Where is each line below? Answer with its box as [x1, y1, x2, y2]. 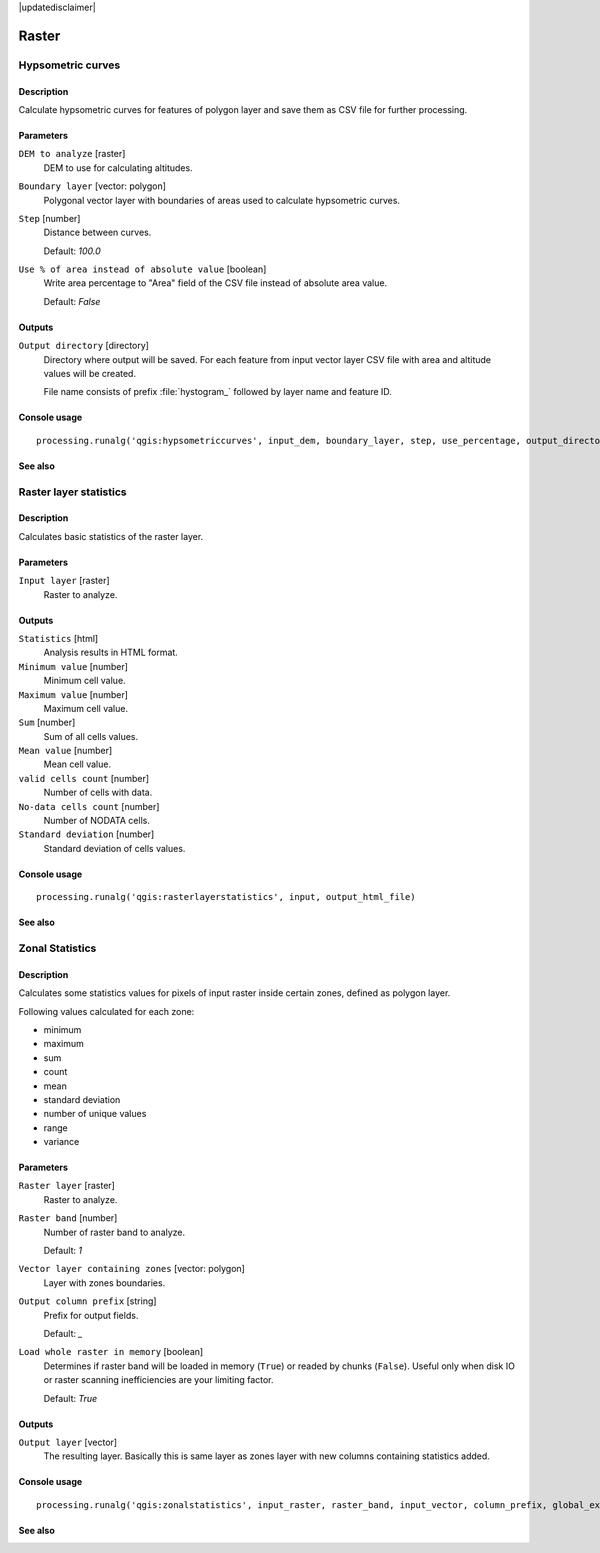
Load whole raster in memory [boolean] [18, 1346, 204, 1358]
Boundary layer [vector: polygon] [18, 180, 167, 192]
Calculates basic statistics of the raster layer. [18, 530, 204, 542]
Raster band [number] [18, 1212, 118, 1224]
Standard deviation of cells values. [43, 842, 186, 854]
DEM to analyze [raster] [18, 148, 126, 160]
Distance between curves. [43, 226, 152, 239]
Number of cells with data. [43, 786, 153, 799]
